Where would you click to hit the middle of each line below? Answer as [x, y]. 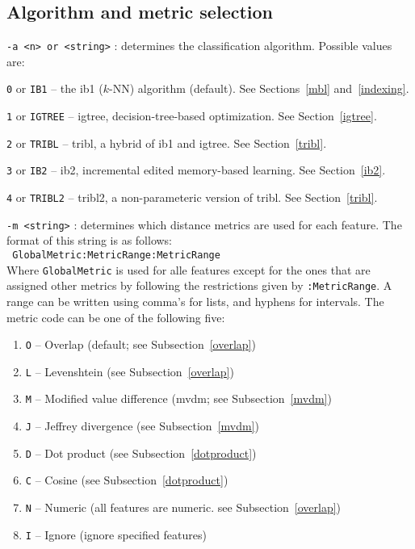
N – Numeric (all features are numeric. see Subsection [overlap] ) [183, 507]
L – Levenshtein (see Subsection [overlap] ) [130, 371]
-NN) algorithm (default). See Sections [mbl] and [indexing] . [259, 88]
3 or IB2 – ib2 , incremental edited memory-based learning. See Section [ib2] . [196, 170]
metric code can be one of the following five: [116, 317]
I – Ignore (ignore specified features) [116, 534]
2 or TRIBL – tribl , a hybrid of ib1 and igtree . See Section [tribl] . [167, 142]
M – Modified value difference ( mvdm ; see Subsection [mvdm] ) [178, 398]
